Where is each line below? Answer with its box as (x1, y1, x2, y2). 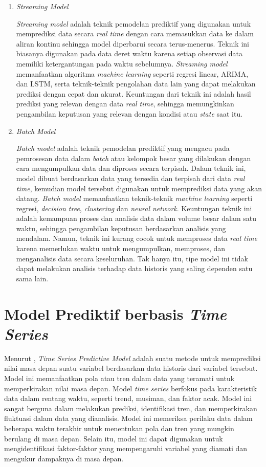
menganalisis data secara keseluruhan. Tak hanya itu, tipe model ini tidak (16, 253, 248, 263)
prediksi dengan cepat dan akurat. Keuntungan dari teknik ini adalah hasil (16, 88, 251, 99)
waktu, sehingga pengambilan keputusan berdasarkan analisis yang (16, 223, 226, 233)
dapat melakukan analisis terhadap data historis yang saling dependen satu (16, 263, 253, 274)
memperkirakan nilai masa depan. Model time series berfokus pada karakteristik (4, 383, 257, 393)
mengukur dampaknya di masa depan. (4, 453, 124, 463)
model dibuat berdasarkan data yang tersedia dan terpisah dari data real (16, 172, 245, 183)
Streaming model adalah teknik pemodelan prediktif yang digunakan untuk (16, 18, 251, 29)
